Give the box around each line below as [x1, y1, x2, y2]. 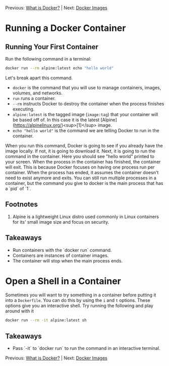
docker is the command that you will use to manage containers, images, [12, 84, 161, 90]
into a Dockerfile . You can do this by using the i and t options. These [5, 297, 150, 303]
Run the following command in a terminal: [5, 56, 92, 62]
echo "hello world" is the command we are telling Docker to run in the [12, 127, 160, 133]
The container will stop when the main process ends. [12, 257, 123, 264]
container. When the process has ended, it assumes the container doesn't [5, 169, 159, 175]
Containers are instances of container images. [12, 252, 109, 258]
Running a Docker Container [5, 23, 126, 34]
